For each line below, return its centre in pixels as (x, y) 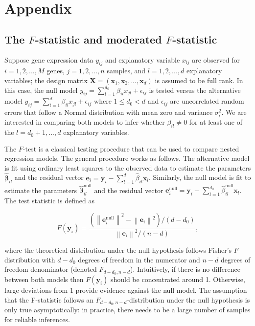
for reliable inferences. (37, 319)
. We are (234, 112)
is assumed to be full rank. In (199, 80)
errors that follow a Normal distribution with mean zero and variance (109, 112)
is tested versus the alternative (195, 90)
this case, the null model (41, 90)
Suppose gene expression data (49, 59)
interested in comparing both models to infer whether (85, 122)
